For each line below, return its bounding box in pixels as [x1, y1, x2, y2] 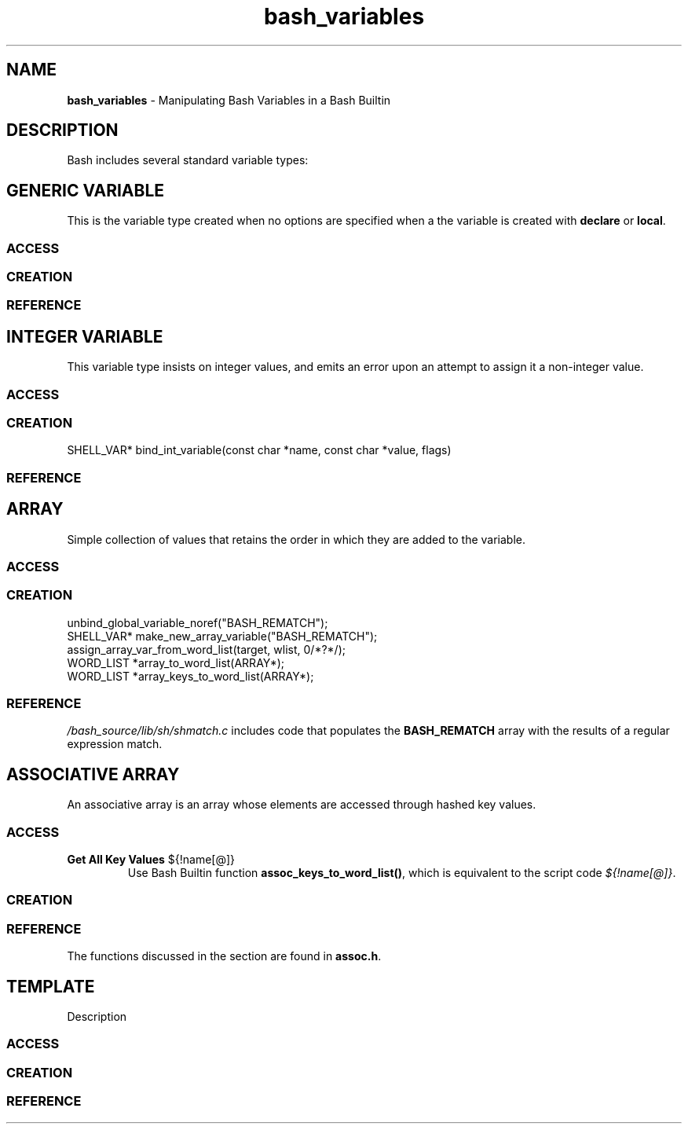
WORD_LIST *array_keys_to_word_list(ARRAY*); [67, 669, 314, 683]
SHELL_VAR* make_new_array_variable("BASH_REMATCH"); [67, 629, 378, 643]
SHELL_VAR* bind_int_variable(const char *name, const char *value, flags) [67, 443, 452, 457]
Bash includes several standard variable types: [67, 153, 309, 167]
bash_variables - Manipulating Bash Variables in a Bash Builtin [67, 93, 391, 107]
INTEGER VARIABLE [6, 326, 163, 347]
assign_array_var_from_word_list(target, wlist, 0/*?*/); [67, 642, 346, 656]
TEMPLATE [6, 976, 95, 996]
